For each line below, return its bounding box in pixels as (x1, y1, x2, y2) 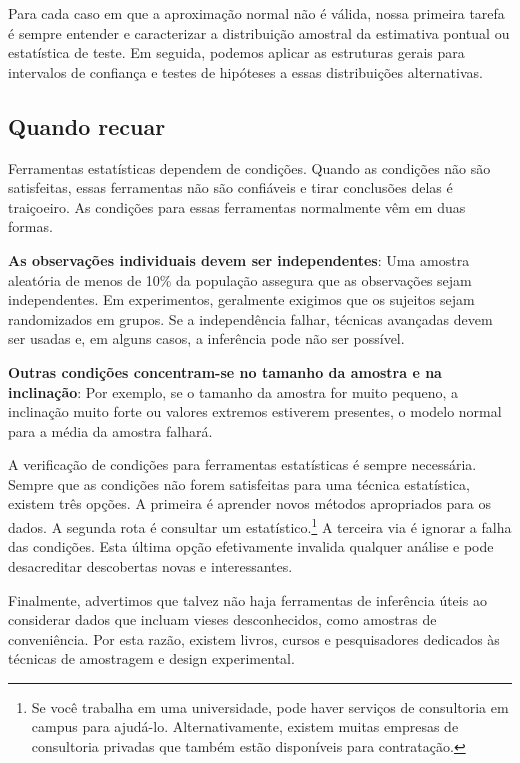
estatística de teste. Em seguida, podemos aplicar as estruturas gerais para (8, 42, 465, 63)
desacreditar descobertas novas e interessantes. (8, 555, 293, 576)
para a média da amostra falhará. (8, 420, 213, 441)
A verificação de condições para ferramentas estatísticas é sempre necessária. (8, 454, 477, 475)
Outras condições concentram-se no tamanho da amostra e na (8, 361, 442, 382)
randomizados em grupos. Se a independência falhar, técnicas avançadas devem (8, 308, 493, 329)
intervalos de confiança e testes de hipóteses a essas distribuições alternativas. (8, 61, 483, 82)
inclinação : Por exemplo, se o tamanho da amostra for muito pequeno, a (8, 381, 459, 402)
